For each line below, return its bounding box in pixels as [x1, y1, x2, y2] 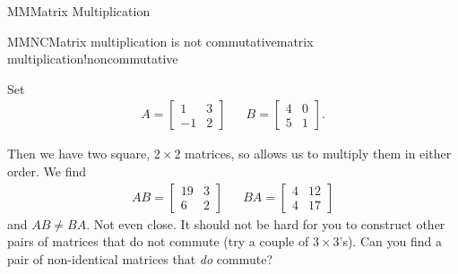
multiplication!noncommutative [7, 49, 178, 68]
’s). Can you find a [339, 232, 442, 251]
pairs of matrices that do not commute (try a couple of [7, 232, 309, 251]
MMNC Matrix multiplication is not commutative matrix [7, 31, 314, 50]
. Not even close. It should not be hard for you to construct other [86, 214, 445, 233]
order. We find [7, 162, 86, 180]
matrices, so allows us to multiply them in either [185, 144, 452, 163]
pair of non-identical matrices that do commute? [7, 249, 273, 268]
